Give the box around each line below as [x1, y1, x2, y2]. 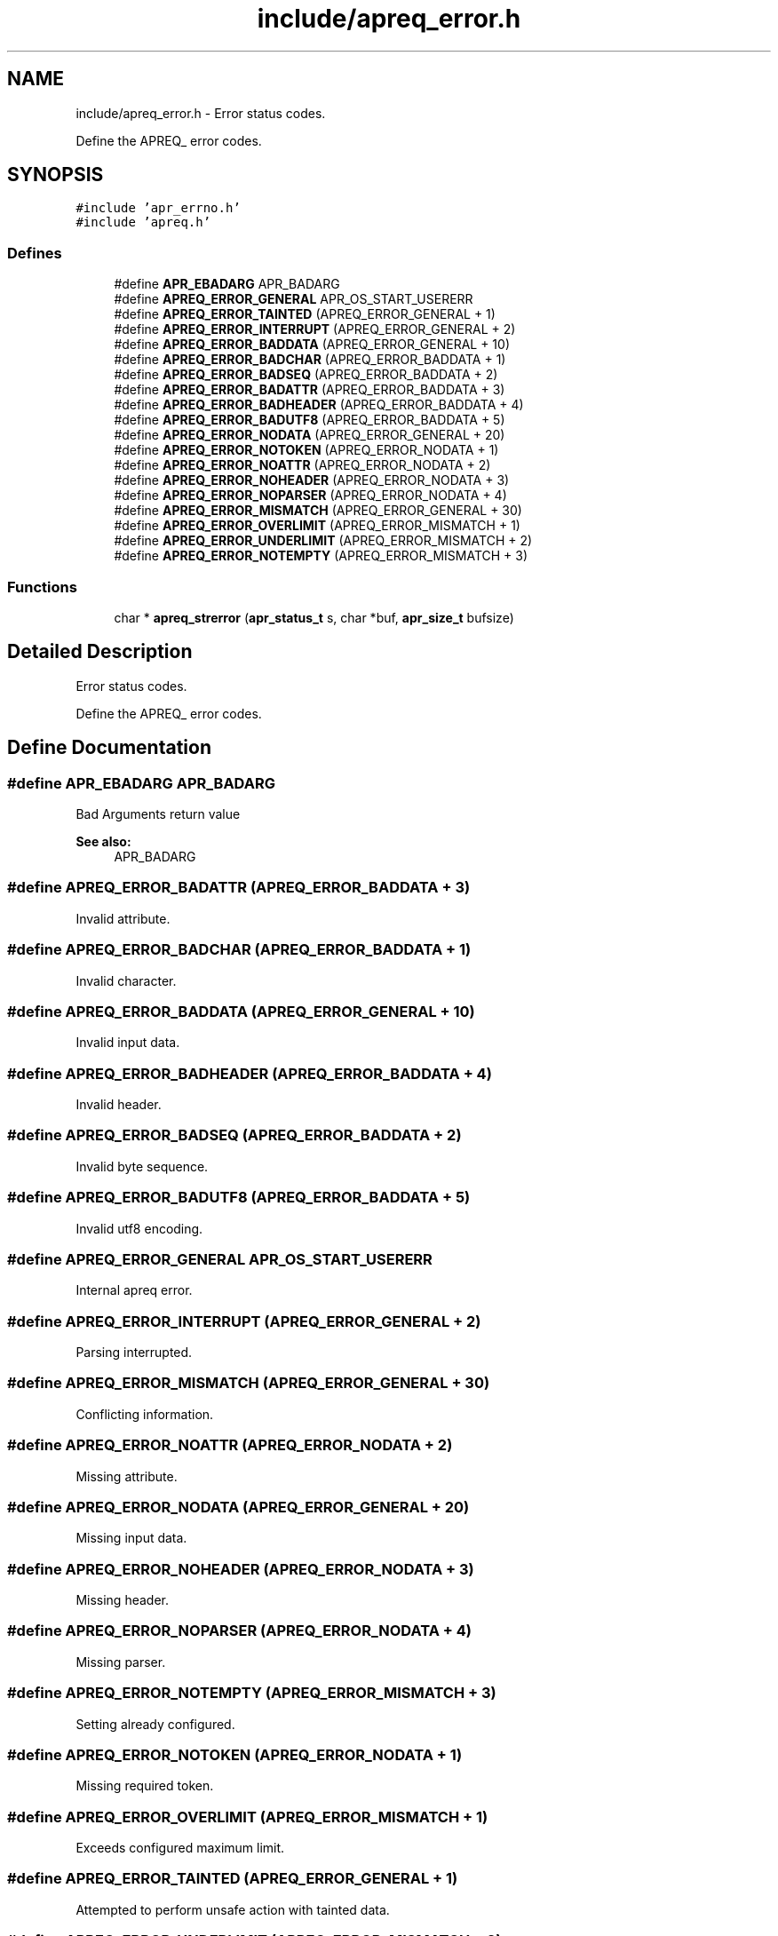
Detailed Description [7, 640, 193, 663]
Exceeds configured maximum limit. [75, 1840, 285, 1855]
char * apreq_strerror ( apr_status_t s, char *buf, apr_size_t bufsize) [114, 609, 514, 625]
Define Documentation [7, 736, 211, 759]
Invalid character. [75, 972, 177, 988]
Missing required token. [75, 1778, 214, 1794]
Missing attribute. [75, 1468, 178, 1484]
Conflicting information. [75, 1406, 214, 1422]
